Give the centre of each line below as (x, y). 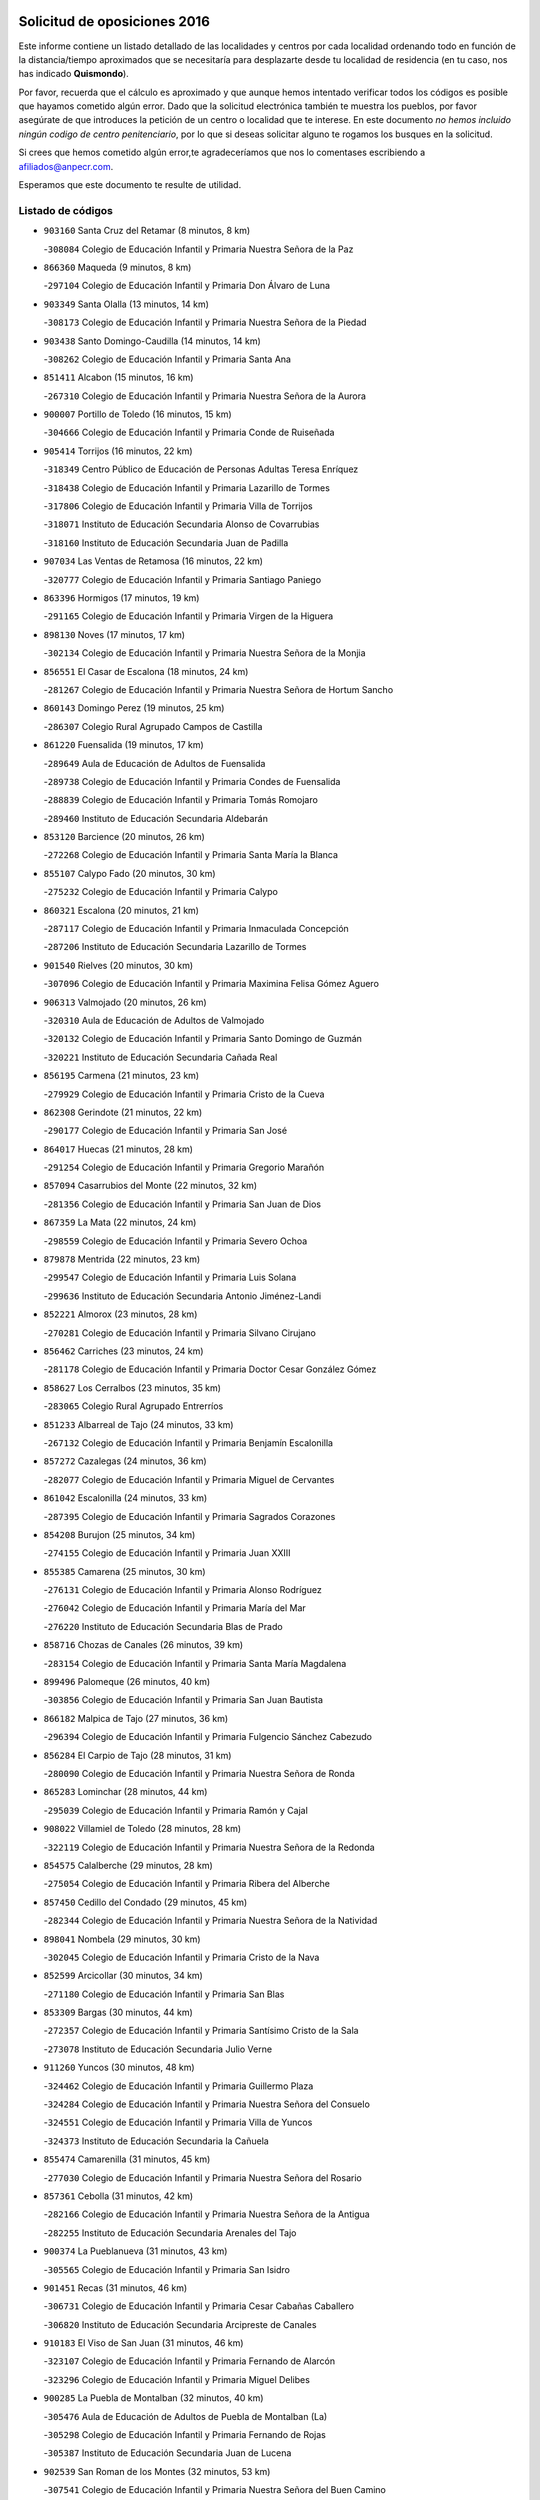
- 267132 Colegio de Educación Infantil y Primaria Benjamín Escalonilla (188, 1442)
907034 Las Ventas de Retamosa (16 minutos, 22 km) (153, 561)
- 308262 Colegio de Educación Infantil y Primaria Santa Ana (167, 359)
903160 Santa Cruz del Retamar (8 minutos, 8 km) (147, 231)
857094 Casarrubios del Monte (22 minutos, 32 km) (150, 1186)
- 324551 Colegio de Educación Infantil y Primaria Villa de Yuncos (178, 2122)
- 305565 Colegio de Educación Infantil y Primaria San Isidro (166, 2269)
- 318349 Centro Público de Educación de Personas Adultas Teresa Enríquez (201, 469)
